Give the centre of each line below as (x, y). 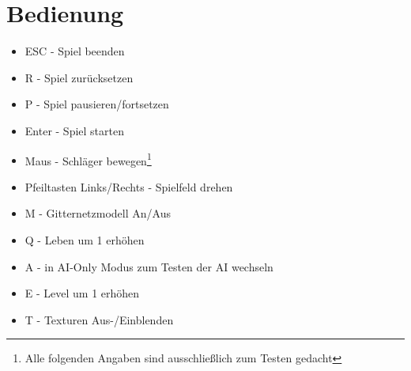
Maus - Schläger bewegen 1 (88, 159)
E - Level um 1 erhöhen (82, 293)
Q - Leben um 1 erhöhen (85, 239)
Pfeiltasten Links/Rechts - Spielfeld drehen (129, 186)
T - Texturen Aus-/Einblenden (99, 319)
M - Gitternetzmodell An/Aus (98, 213)
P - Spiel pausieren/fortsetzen (97, 104)
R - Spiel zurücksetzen (79, 77)
